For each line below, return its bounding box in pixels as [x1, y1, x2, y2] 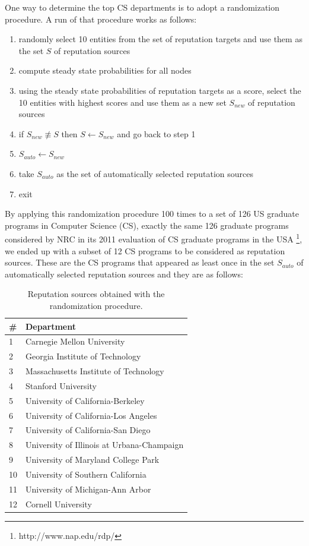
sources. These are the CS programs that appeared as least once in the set [5, 256, 275, 269]
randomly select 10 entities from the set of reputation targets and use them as [18, 33, 302, 45]
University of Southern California [26, 468, 146, 480]
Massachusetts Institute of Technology [26, 365, 164, 377]
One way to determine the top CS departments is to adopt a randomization [5, 1, 280, 13]
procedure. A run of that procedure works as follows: [5, 12, 197, 25]
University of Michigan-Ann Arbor [26, 482, 151, 495]
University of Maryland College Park [26, 453, 160, 466]
